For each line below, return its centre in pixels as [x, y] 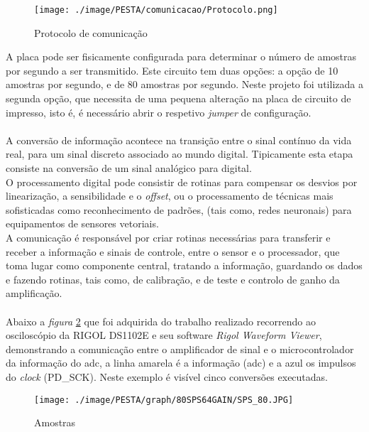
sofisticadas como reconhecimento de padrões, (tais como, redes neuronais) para [179, 209]
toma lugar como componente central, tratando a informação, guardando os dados [184, 265]
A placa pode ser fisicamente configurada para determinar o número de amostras [181, 56]
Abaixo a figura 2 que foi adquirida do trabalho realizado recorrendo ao [161, 321]
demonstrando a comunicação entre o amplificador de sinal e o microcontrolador [180, 349]
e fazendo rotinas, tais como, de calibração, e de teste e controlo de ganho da [173, 279]
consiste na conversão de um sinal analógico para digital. [129, 168]
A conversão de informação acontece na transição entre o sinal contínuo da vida [179, 140]
